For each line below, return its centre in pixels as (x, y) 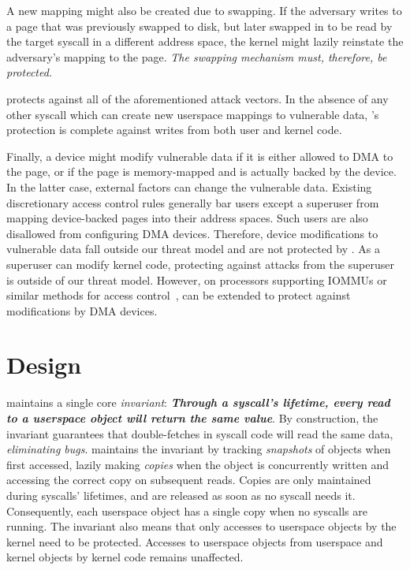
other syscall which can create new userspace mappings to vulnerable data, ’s (193, 114)
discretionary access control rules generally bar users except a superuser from (193, 202)
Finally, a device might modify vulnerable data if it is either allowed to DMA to (200, 156)
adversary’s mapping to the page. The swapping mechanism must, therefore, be (197, 56)
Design (44, 365)
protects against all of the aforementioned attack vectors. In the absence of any (198, 98)
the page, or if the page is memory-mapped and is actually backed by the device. (201, 171)
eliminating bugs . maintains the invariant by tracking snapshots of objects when (199, 449)
